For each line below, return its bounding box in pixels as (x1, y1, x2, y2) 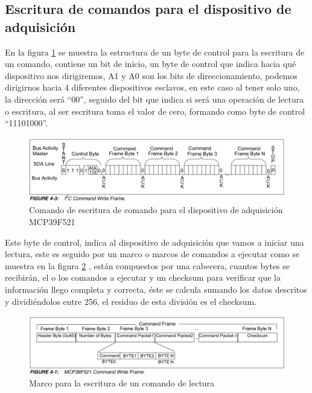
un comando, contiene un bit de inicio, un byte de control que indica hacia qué (5, 57, 296, 70)
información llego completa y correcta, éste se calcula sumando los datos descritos (5, 283, 307, 295)
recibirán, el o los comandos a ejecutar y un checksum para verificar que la (5, 271, 281, 284)
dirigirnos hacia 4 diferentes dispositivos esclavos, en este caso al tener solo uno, (5, 81, 300, 94)
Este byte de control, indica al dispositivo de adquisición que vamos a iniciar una (5, 235, 304, 248)
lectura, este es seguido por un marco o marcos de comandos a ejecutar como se (5, 248, 300, 260)
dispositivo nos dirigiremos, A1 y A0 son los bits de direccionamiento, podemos (5, 69, 298, 81)
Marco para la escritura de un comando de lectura (29, 377, 215, 389)
